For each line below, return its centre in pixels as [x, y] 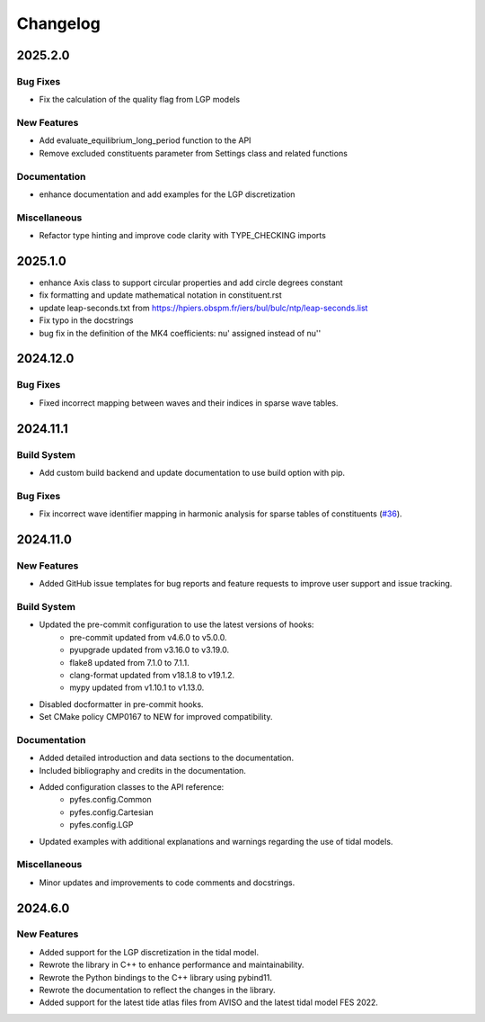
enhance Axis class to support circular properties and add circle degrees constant [191, 282]
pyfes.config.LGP [101, 825]
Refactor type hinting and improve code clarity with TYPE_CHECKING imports [183, 236]
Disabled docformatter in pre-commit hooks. [121, 704]
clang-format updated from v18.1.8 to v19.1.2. [152, 675]
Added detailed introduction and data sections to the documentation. [167, 758]
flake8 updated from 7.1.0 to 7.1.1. [129, 662]
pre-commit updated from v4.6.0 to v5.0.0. [148, 637]
